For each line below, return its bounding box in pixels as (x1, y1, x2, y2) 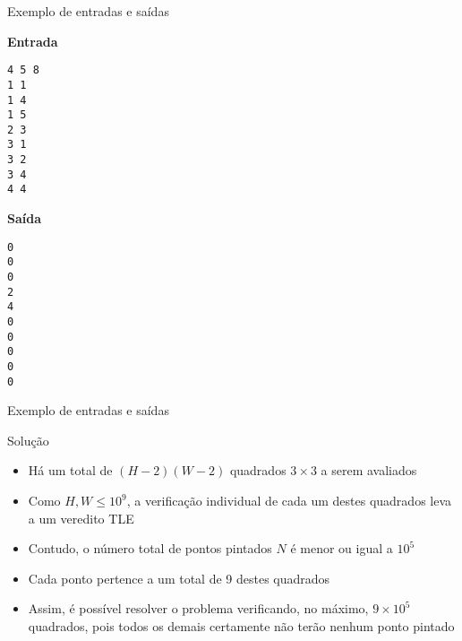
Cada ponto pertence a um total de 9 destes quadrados (28, 568, 330, 587)
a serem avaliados (321, 461, 417, 480)
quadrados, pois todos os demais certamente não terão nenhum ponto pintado (28, 617, 455, 635)
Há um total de (28, 461, 113, 480)
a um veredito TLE (28, 508, 134, 527)
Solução (7, 430, 49, 449)
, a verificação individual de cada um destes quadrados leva (126, 491, 452, 510)
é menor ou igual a (290, 539, 393, 558)
